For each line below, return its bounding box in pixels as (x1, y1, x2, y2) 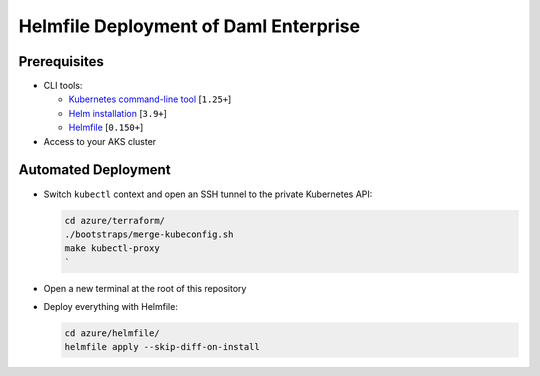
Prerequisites (18, 53, 104, 70)
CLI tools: (43, 80, 83, 92)
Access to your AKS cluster (43, 135, 157, 147)
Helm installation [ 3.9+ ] (68, 107, 167, 119)
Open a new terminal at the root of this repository (43, 282, 247, 294)
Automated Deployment (18, 161, 171, 179)
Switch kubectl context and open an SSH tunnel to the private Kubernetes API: (43, 188, 373, 200)
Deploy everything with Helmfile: (43, 301, 179, 313)
